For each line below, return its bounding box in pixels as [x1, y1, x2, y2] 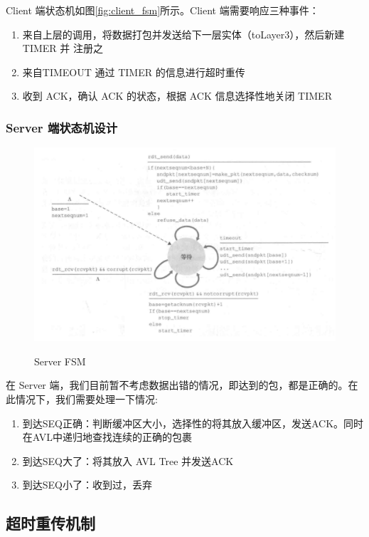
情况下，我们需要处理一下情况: [15, 392, 158, 406]
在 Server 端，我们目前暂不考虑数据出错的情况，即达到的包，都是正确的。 [6, 377, 348, 392]
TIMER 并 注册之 [22, 41, 103, 56]
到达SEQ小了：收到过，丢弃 [22, 477, 153, 492]
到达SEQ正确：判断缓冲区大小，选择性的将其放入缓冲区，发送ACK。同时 [22, 415, 364, 430]
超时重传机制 [6, 512, 95, 534]
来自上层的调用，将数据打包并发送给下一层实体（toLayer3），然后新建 [22, 26, 345, 41]
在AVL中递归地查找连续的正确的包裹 [22, 429, 192, 444]
